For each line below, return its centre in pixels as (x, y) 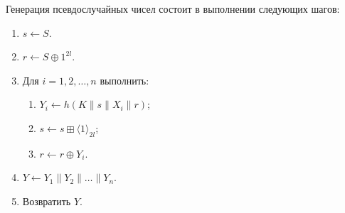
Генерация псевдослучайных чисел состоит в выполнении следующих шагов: (173, 9)
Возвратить (47, 201)
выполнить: (124, 80)
